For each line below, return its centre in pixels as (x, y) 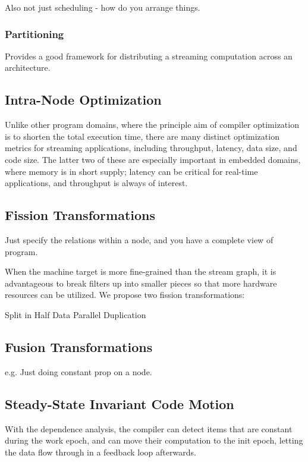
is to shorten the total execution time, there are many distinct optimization (142, 136)
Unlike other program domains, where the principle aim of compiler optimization (152, 125)
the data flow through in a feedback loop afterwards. (100, 452)
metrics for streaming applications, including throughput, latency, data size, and (151, 148)
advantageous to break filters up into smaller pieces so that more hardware (141, 283)
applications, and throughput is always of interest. (96, 183)
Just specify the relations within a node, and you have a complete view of (139, 239)
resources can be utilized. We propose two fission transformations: (125, 295)
